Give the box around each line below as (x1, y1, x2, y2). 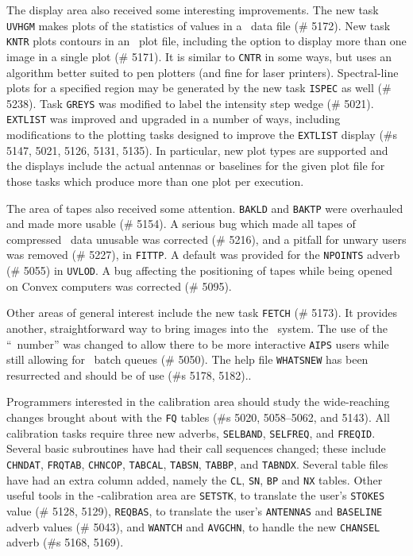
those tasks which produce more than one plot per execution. (6, 172, 304, 189)
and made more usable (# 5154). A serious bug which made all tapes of (6, 215, 356, 232)
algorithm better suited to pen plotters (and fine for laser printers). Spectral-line (6, 64, 399, 80)
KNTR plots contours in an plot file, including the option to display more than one (6, 33, 407, 49)
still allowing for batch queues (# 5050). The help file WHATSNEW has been (6, 351, 369, 368)
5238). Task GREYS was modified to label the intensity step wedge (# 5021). (6, 95, 374, 111)
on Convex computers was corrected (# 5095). (6, 277, 232, 294)
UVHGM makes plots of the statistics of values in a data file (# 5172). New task (6, 17, 391, 33)
